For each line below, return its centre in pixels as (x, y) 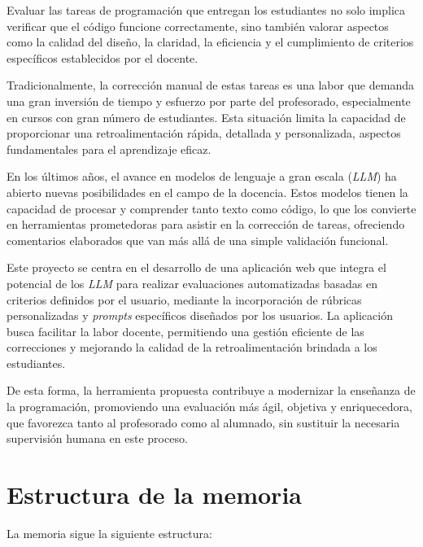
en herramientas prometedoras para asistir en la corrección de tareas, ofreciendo (206, 224)
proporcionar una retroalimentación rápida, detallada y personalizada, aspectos (204, 133)
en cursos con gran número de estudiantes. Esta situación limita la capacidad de (206, 117)
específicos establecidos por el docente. (102, 57)
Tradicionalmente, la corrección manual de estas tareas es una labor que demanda (210, 85)
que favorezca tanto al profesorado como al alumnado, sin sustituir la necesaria (203, 422)
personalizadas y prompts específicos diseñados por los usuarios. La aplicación (200, 315)
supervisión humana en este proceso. (97, 438)
